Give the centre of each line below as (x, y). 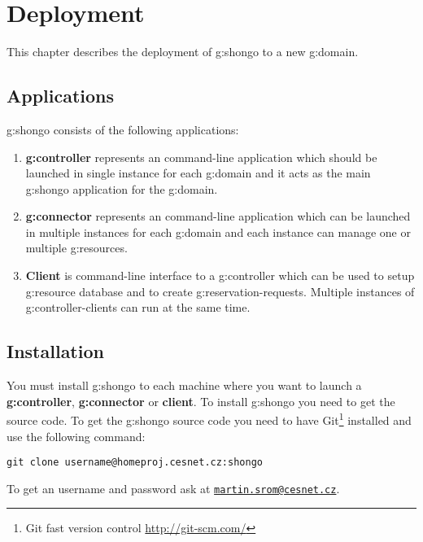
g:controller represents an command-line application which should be (201, 157)
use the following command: (76, 436)
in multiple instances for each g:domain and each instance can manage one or (218, 232)
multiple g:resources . (76, 248)
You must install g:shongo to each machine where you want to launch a (184, 385)
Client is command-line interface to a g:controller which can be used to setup (220, 275)
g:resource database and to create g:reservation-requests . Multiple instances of (220, 291)
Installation (55, 351)
